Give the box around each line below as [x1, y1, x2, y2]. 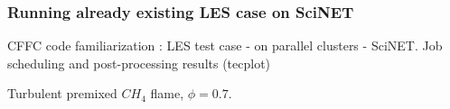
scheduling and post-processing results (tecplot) [7, 53, 271, 72]
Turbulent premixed [7, 84, 117, 103]
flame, [150, 84, 184, 103]
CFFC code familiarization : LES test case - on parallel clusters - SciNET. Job [7, 36, 443, 55]
